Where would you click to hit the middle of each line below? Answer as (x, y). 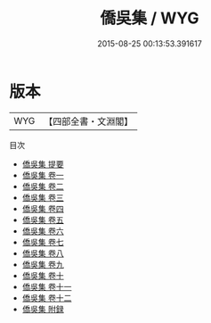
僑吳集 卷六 (43, 231)
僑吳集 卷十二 (47, 298)
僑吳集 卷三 (43, 197)
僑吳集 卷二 (43, 186)
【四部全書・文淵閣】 (89, 121)
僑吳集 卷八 (43, 253)
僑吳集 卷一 (43, 175)
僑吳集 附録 (43, 309)
